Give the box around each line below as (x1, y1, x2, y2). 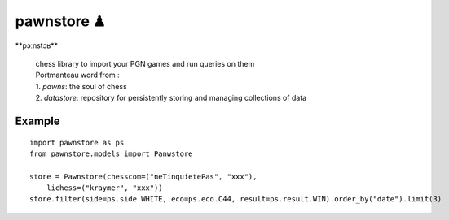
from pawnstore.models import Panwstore (29, 149, 193, 158)
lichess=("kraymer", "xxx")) (46, 183, 163, 192)
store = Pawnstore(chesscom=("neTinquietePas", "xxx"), (29, 171, 258, 181)
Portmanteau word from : (35, 70, 120, 80)
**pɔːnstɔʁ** (15, 41, 59, 50)
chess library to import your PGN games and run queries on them (35, 58, 255, 68)
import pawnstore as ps (29, 138, 125, 147)
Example (15, 114, 60, 127)
